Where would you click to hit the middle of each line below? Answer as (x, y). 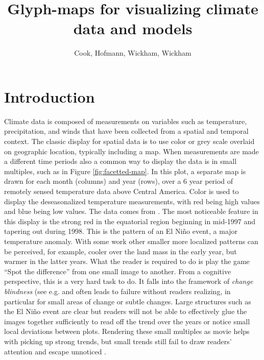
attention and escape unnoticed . (55, 351)
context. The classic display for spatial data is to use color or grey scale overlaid (129, 141)
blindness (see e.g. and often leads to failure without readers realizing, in (117, 291)
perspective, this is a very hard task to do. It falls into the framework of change (129, 281)
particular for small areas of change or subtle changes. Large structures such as (128, 301)
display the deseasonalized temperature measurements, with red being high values (132, 201)
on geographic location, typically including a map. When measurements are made (131, 151)
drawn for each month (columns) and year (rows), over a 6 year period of (119, 181)
